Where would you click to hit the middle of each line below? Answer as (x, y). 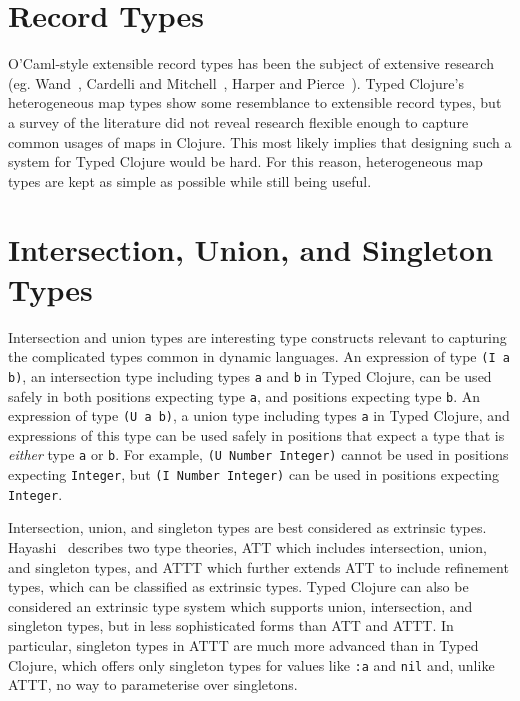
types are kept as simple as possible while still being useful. (190, 180)
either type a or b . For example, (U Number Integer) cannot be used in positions (258, 454)
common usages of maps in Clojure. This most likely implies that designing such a (260, 141)
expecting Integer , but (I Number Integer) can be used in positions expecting (254, 474)
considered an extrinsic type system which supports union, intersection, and (240, 605)
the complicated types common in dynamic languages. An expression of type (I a (259, 356)
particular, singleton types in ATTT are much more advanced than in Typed (243, 644)
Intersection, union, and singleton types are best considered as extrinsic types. (247, 527)
